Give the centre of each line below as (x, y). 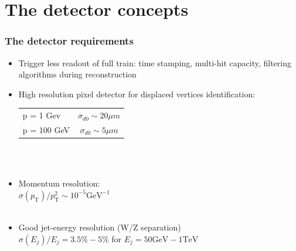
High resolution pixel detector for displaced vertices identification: (137, 94)
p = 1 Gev (42, 115)
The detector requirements (69, 41)
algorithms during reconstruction (77, 74)
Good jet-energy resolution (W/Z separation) (100, 227)
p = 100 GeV (46, 129)
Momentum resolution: (59, 183)
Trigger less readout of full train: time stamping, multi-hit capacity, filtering (155, 62)
